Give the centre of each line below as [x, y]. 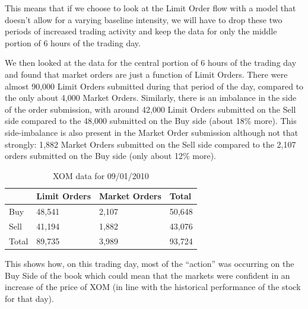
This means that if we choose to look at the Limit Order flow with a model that [150, 8]
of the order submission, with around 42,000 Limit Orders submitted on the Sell [150, 109]
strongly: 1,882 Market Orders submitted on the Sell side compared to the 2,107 [150, 144]
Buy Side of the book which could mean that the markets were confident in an [147, 275]
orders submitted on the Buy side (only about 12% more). [110, 156]
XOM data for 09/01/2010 [101, 175]
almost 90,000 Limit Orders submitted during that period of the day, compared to [154, 86]
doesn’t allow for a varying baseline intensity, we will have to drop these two [144, 19]
